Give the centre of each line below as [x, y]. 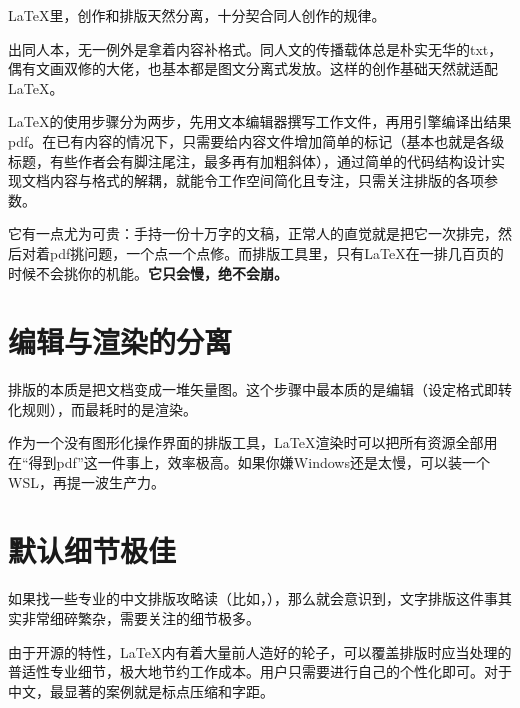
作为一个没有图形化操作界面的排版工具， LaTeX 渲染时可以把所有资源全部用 [253, 442]
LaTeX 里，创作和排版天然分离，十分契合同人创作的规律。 [197, 15]
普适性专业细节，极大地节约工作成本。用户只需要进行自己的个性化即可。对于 [260, 671]
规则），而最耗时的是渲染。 [109, 408]
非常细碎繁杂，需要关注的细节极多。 [140, 617]
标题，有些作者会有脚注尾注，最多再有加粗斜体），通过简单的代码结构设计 [249, 160]
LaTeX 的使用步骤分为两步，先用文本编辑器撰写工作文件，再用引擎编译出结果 [260, 121]
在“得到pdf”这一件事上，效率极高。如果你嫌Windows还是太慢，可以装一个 [249, 462]
